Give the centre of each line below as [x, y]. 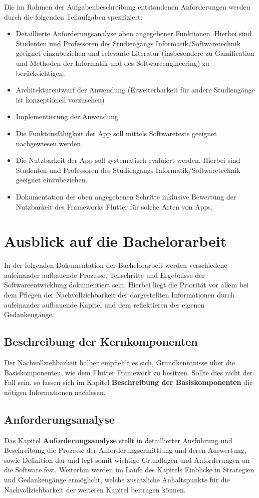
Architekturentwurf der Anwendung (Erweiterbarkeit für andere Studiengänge [135, 90]
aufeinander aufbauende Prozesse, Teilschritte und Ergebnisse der [104, 275]
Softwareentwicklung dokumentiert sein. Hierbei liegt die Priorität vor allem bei [126, 285]
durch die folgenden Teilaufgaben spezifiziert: [73, 16]
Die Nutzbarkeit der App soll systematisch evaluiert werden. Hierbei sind [128, 160]
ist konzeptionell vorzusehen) [60, 99]
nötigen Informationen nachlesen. [55, 392]
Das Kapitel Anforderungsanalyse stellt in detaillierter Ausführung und [118, 440]
